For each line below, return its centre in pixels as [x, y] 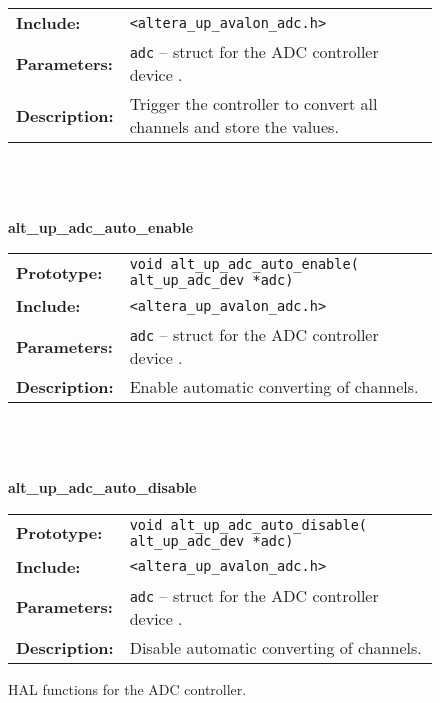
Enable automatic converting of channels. [274, 387]
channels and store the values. [234, 126]
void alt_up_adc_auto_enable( [244, 264]
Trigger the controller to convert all [253, 103]
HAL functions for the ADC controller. [127, 688]
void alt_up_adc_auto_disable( [248, 524]
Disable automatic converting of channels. [275, 647]
